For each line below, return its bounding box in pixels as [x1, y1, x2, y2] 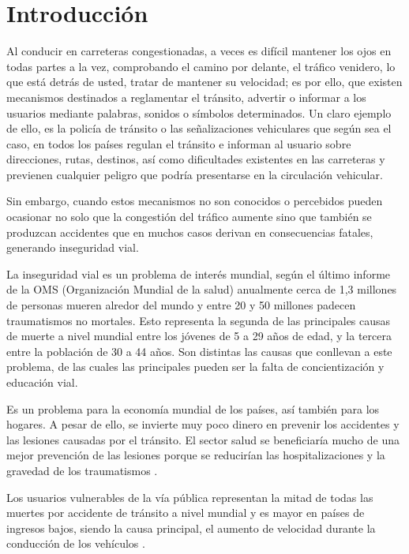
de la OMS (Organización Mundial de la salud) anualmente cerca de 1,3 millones [6, 281, 397, 298]
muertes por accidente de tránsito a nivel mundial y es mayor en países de [6, 504, 365, 521]
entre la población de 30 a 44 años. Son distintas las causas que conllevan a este [6, 343, 392, 359]
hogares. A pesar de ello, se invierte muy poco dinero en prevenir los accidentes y [6, 416, 400, 432]
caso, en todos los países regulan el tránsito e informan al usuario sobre [6, 135, 351, 152]
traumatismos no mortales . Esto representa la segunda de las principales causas [6, 312, 391, 328]
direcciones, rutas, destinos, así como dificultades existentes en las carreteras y [6, 151, 385, 167]
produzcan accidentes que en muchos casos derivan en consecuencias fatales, [6, 223, 373, 240]
